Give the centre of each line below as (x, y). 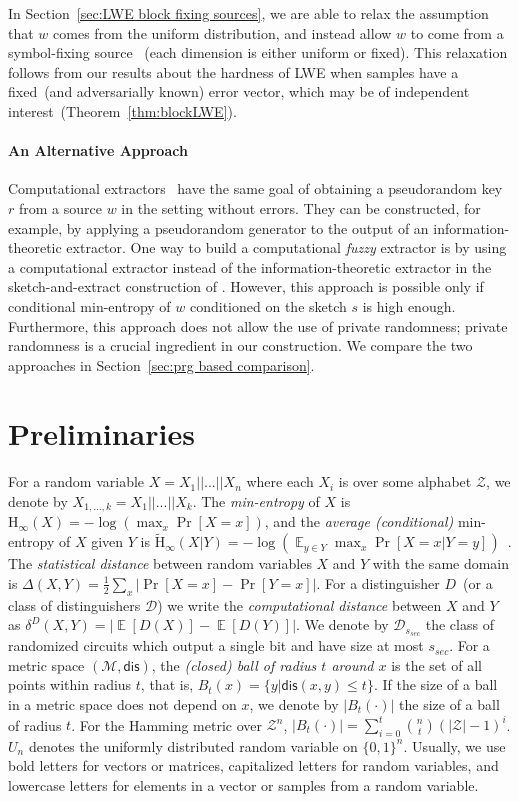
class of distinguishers (74, 604)
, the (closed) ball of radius (234, 664)
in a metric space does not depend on (122, 703)
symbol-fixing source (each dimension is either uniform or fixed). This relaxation (258, 52)
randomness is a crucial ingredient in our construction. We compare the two (240, 345)
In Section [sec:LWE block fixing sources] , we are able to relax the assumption (248, 13)
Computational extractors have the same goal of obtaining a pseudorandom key (255, 188)
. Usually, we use (454, 745)
